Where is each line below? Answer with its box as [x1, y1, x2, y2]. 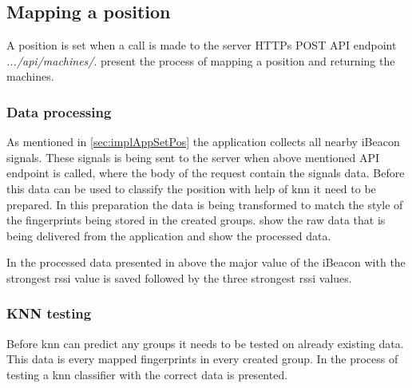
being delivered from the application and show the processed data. [6, 227, 331, 243]
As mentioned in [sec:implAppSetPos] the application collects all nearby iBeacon [6, 133, 400, 150]
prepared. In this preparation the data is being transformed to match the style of [6, 196, 403, 212]
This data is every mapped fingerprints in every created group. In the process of [6, 350, 398, 367]
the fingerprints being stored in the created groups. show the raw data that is [6, 212, 386, 228]
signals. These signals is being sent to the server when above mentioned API [6, 148, 380, 165]
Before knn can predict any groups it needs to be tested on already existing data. [6, 335, 404, 351]
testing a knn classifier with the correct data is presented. [6, 366, 288, 382]
